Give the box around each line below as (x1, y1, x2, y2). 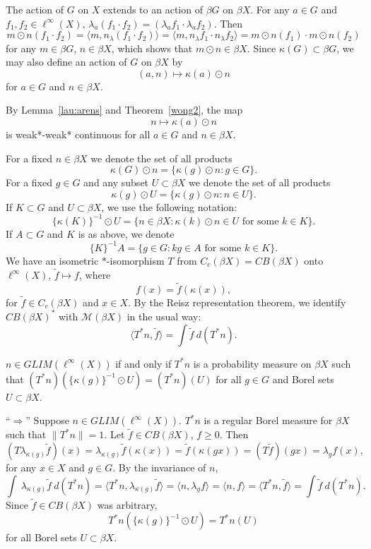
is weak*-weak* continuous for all (6, 127, 151, 142)
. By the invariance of (112, 459, 206, 474)
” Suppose (25, 413, 69, 428)
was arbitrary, (97, 497, 158, 512)
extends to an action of (103, 2, 203, 16)
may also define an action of (6, 54, 127, 69)
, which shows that (111, 40, 193, 55)
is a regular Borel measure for (204, 413, 333, 428)
